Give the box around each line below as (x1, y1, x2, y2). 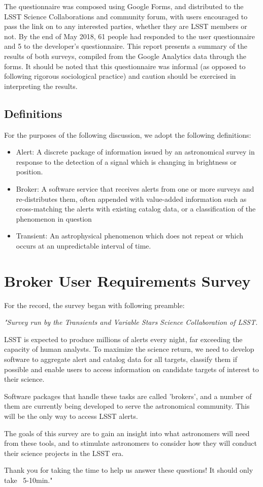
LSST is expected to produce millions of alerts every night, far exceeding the (4, 333, 243, 344)
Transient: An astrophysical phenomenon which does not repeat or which (16, 230, 244, 241)
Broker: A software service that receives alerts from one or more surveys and (16, 183, 254, 194)
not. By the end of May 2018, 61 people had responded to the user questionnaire (4, 31, 255, 41)
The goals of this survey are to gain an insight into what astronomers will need (4, 428, 250, 438)
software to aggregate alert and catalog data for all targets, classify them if (4, 353, 237, 364)
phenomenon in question (16, 213, 92, 224)
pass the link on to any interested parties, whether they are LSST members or (4, 21, 247, 32)
